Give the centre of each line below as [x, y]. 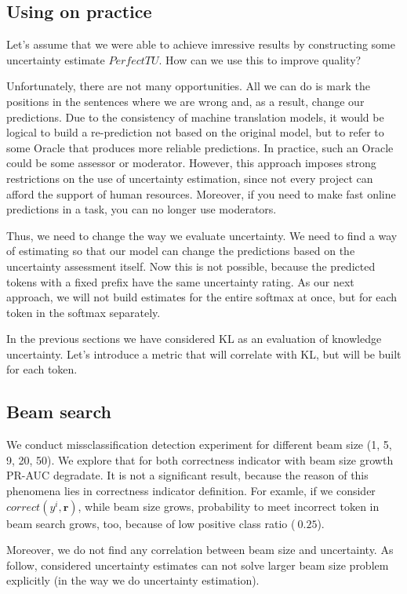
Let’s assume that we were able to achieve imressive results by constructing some [201, 44]
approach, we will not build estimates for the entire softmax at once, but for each [202, 297]
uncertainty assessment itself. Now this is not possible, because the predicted [191, 266]
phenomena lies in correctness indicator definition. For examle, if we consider [191, 491]
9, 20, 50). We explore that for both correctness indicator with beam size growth [200, 459]
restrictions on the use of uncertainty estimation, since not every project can [190, 178]
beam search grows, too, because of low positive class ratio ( [151, 523]
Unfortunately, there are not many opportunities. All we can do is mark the [188, 86]
